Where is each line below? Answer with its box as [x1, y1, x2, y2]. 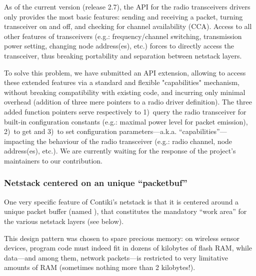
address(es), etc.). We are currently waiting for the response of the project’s [4, 145, 236, 156]
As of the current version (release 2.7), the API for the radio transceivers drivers [4, 1, 250, 11]
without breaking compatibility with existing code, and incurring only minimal [4, 86, 245, 97]
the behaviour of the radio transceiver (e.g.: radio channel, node [36, 135, 232, 146]
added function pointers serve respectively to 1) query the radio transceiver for [4, 106, 246, 116]
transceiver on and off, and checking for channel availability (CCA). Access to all [4, 21, 252, 31]
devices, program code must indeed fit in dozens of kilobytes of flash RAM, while [4, 242, 252, 253]
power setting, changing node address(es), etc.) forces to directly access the [4, 40, 234, 51]
